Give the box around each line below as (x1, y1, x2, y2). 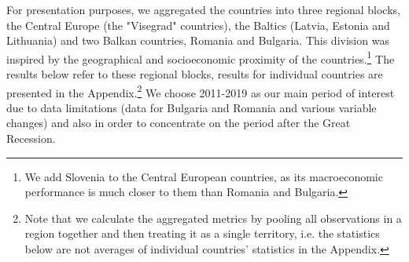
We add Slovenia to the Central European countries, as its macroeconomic (24, 168, 383, 184)
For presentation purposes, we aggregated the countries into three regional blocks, (6, 2, 400, 17)
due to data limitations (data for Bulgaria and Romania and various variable (6, 99, 377, 115)
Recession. (6, 130, 56, 147)
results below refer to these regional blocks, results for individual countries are (6, 66, 383, 82)
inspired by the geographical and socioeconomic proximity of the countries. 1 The (6, 48, 395, 67)
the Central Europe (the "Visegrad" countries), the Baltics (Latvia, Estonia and (6, 16, 390, 33)
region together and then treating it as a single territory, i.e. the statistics (24, 225, 380, 242)
